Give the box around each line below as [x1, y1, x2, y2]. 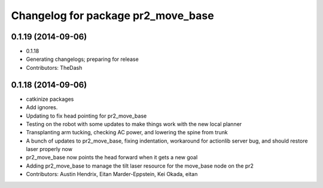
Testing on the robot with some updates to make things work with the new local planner [26, 120, 242, 128]
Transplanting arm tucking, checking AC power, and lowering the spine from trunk [26, 129, 228, 136]
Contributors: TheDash [26, 64, 83, 71]
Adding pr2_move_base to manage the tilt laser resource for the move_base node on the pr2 [26, 162, 254, 169]
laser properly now [26, 146, 73, 153]
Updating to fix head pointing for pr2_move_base [26, 112, 147, 119]
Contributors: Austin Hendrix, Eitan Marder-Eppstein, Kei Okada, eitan [26, 171, 198, 178]
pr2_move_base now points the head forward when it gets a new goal [26, 154, 198, 161]
